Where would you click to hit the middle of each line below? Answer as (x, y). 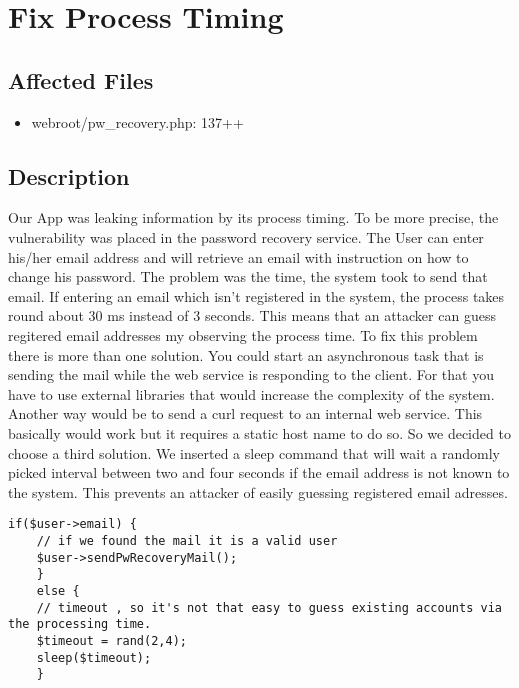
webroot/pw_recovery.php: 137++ (137, 121)
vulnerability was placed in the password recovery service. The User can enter (246, 236)
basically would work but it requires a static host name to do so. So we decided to (259, 432)
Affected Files (81, 79)
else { (58, 590)
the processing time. (80, 624)
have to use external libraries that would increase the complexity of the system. (251, 393)
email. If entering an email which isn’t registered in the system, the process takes (256, 295)
